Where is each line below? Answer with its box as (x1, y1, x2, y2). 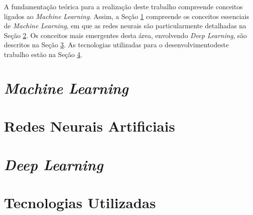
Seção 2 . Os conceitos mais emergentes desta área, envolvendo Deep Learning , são (4, 30, 247, 40)
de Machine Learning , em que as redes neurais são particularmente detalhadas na (4, 20, 247, 31)
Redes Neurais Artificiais (4, 116, 175, 136)
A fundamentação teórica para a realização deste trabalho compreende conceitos (4, 1, 243, 11)
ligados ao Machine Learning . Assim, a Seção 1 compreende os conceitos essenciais (4, 11, 249, 21)
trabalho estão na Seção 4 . (4, 49, 83, 59)
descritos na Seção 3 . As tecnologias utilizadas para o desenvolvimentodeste (4, 39, 229, 50)
